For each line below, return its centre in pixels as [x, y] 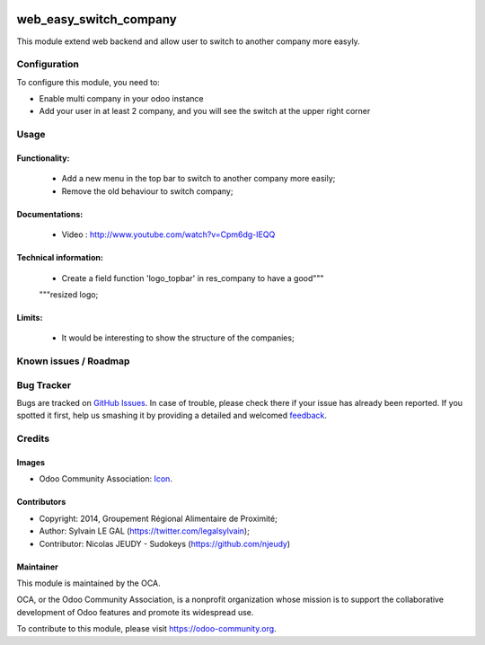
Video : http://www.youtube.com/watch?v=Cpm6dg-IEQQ [168, 234]
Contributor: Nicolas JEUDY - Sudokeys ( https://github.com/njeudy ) [165, 543]
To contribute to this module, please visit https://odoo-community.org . [147, 629]
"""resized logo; [69, 294]
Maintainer [37, 567]
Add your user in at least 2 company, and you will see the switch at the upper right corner [205, 111]
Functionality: [43, 158]
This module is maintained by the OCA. [88, 583]
